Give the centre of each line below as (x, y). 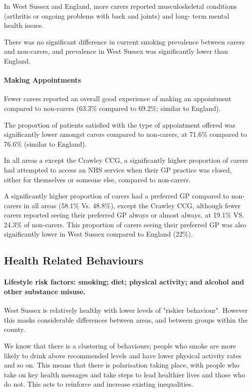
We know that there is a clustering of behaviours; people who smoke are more (120, 346)
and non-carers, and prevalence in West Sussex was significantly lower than (116, 51)
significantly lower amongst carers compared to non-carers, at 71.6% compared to (126, 134)
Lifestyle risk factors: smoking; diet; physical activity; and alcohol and (124, 282)
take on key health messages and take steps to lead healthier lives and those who (125, 374)
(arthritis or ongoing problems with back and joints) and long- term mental (117, 15)
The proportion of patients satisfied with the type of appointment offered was (120, 124)
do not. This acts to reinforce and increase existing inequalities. (99, 384)
